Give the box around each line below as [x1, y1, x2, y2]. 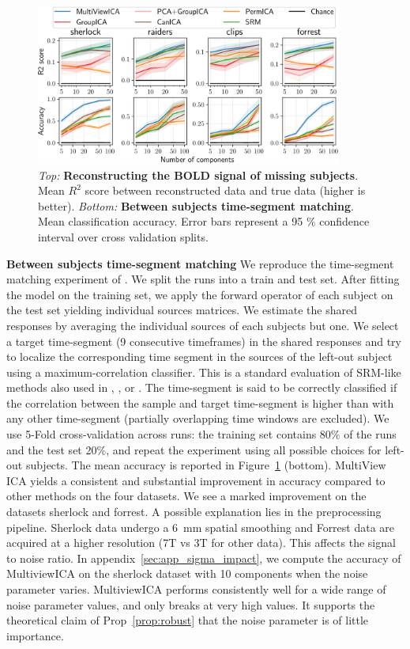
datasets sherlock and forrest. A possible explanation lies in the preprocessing [6, 503, 382, 520]
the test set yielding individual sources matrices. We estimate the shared [6, 302, 357, 318]
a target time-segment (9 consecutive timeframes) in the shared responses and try [6, 332, 401, 349]
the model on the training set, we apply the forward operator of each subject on [6, 286, 393, 302]
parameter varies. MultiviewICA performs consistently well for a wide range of [6, 581, 386, 598]
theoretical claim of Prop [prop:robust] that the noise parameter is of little [6, 612, 369, 628]
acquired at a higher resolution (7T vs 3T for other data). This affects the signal [6, 534, 396, 551]
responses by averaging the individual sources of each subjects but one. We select [6, 317, 399, 333]
